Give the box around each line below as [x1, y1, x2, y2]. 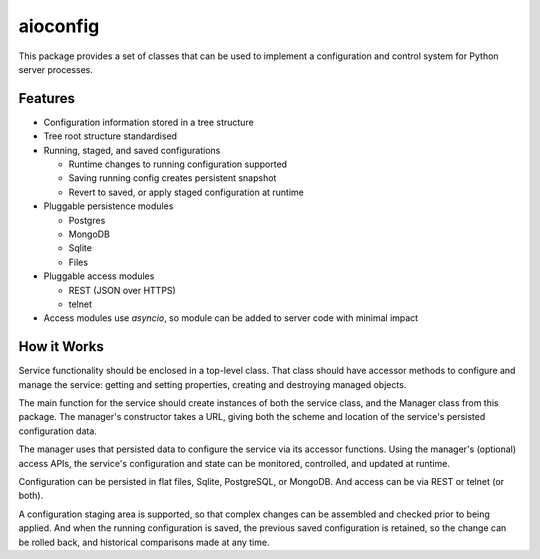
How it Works [18, 338, 104, 355]
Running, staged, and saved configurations [43, 144, 221, 156]
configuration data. [18, 425, 97, 437]
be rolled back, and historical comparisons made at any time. [18, 536, 270, 548]
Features [18, 90, 75, 107]
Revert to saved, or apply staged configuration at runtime [68, 186, 305, 198]
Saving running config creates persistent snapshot [68, 172, 277, 184]
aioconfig [18, 15, 100, 37]
